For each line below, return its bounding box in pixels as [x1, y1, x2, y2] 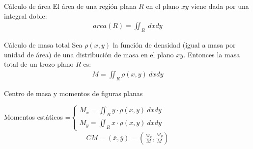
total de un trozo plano [4, 59, 74, 69]
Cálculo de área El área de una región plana [4, 1, 137, 11]
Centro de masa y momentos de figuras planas [4, 88, 143, 98]
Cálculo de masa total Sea [4, 40, 83, 50]
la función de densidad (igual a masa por [112, 40, 236, 50]
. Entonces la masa [183, 49, 240, 59]
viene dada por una [191, 1, 249, 11]
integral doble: [4, 10, 47, 21]
